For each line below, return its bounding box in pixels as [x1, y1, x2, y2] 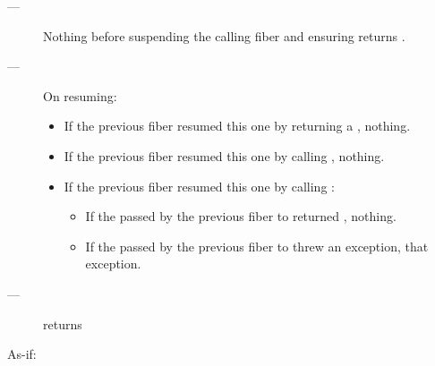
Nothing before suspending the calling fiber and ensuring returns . [43, 26, 405, 45]
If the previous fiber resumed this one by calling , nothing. [64, 146, 385, 165]
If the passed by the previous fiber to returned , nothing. [85, 207, 397, 226]
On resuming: [43, 86, 117, 105]
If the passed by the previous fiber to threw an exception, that [85, 236, 429, 255]
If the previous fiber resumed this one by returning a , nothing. [64, 116, 411, 135]
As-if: [7, 345, 37, 363]
